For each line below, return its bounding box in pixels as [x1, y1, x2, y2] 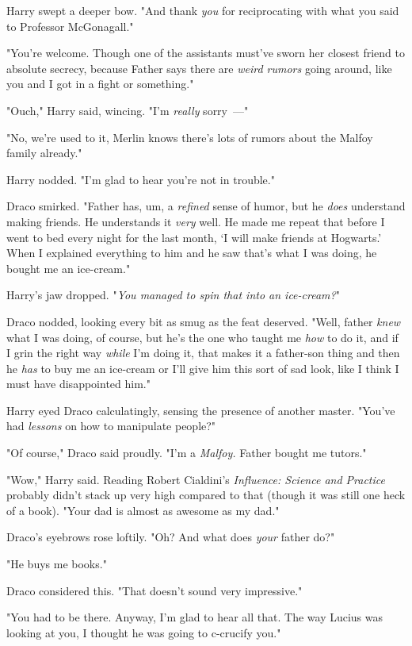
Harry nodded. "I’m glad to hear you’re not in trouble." [6, 171, 275, 187]
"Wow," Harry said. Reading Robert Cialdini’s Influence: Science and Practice [6, 471, 385, 487]
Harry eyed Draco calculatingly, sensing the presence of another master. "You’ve [6, 402, 395, 418]
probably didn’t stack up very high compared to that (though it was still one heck [6, 486, 406, 503]
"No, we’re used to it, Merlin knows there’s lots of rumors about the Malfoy [6, 129, 373, 145]
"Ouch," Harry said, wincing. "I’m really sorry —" [6, 102, 249, 118]
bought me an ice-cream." [6, 260, 131, 276]
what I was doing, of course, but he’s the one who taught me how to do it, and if [6, 329, 399, 345]
